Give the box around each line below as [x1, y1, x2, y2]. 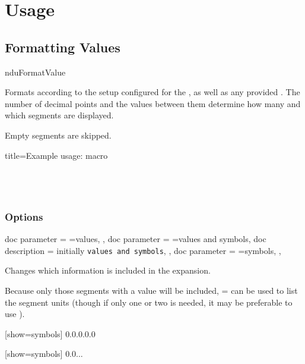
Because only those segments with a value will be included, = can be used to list [5, 284, 298, 296]
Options [5, 209, 43, 224]
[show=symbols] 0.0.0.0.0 [5, 327, 96, 340]
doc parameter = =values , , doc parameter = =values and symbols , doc [5, 233, 266, 245]
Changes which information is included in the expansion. [5, 264, 211, 277]
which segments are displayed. [5, 109, 114, 121]
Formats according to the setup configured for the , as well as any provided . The [5, 86, 300, 98]
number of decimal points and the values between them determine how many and [5, 97, 301, 109]
